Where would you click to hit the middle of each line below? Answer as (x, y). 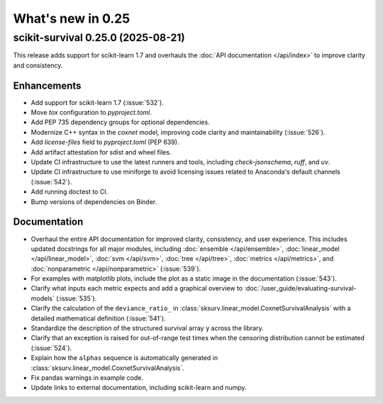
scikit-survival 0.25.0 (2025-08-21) (99, 38)
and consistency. (38, 65)
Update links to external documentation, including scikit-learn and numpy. (139, 388)
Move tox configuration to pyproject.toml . (91, 113)
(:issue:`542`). (51, 181)
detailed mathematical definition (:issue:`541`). (98, 318)
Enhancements (47, 85)
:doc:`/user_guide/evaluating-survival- (300, 288)
